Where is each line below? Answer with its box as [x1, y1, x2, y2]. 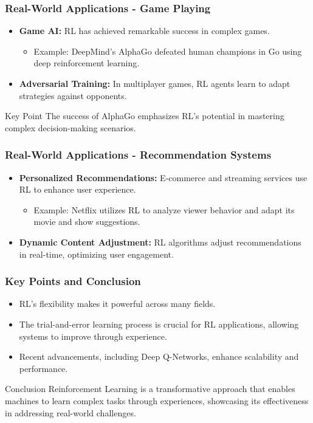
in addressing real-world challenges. [5, 406, 136, 419]
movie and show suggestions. [33, 215, 140, 228]
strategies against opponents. [19, 89, 127, 101]
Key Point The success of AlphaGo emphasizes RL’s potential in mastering [5, 109, 284, 122]
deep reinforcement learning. [33, 57, 140, 69]
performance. [19, 362, 68, 374]
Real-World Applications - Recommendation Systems [5, 147, 272, 162]
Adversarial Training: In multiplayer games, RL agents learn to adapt [19, 77, 291, 89]
